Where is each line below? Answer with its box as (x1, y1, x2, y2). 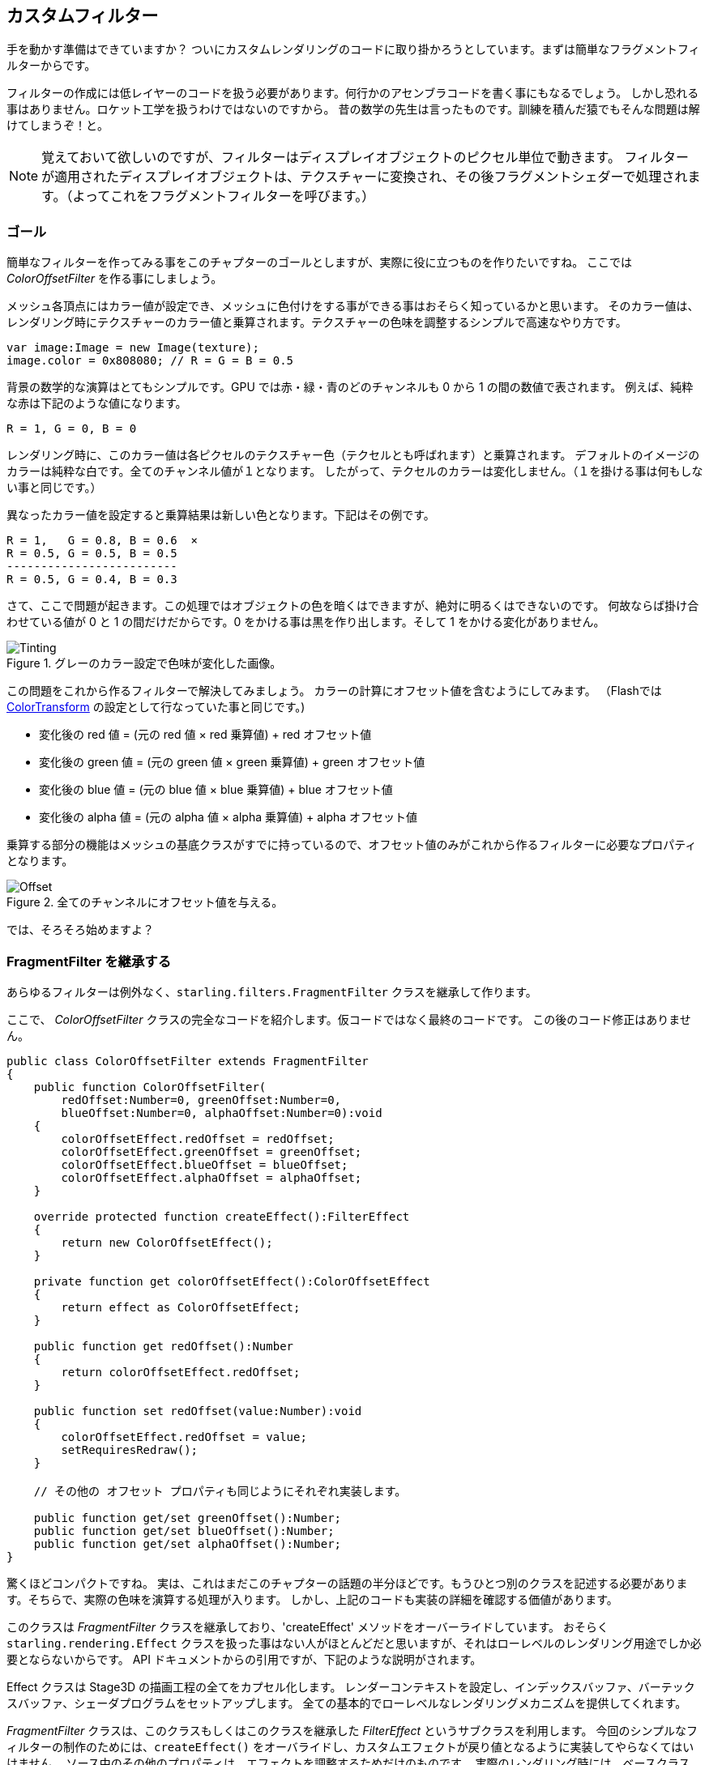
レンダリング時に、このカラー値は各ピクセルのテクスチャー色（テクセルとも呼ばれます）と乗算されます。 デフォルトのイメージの (6, 448, 700, 463)
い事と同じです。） (6, 480, 102, 495)
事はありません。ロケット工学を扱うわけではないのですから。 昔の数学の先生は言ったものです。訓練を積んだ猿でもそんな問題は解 (6, 102, 700, 117)
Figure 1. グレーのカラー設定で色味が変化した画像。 (6, 656, 282, 671)
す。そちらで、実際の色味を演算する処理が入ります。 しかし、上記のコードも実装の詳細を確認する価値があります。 (6, 1592, 618, 1606)
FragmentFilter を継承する (6, 953, 172, 970)
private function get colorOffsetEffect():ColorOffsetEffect (33, 1274, 430, 1288)
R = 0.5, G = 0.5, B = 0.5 (6, 547, 177, 561)
